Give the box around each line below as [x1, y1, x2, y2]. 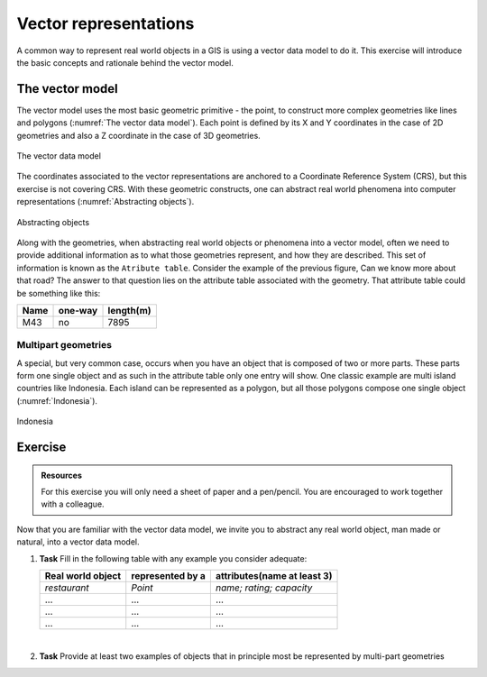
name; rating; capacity [215, 581, 313, 594]
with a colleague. [41, 499, 105, 509]
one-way [58, 304, 98, 316]
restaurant [44, 581, 89, 594]
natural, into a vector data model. [16, 536, 140, 547]
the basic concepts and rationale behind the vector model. [16, 57, 234, 68]
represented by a [131, 569, 207, 581]
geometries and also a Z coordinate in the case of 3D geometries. [16, 130, 261, 141]
